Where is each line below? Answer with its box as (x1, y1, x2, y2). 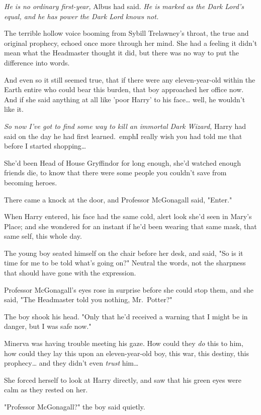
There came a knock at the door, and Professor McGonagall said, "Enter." (4, 194, 232, 204)
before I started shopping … (4, 141, 86, 151)
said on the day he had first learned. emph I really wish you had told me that (4, 130, 242, 141)
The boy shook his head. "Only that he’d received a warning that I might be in (4, 311, 248, 321)
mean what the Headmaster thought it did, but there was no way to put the (4, 47, 239, 58)
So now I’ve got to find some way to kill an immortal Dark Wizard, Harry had (4, 120, 246, 131)
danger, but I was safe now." (4, 321, 92, 331)
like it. (4, 104, 24, 114)
